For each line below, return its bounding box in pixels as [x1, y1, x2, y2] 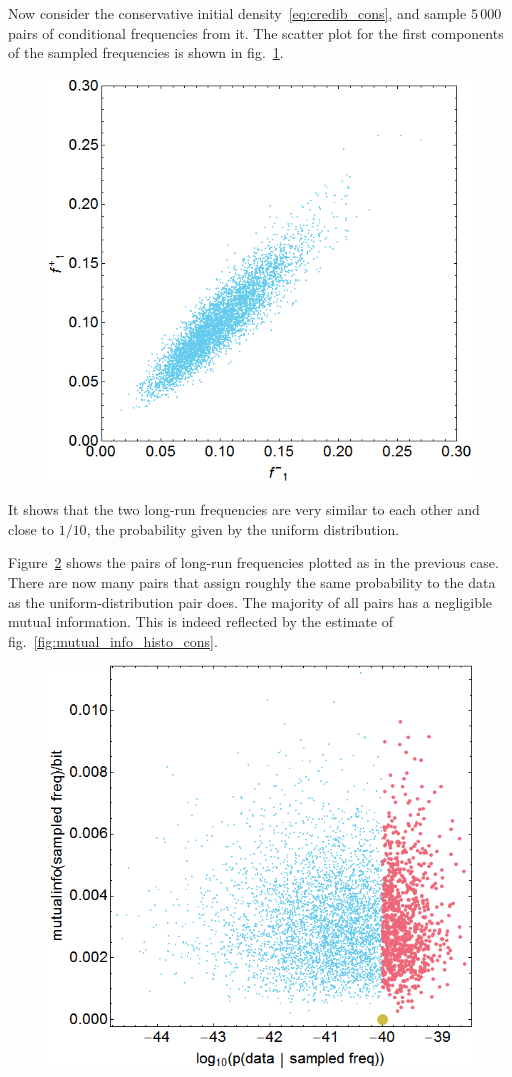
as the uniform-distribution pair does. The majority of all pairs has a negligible [8, 591, 493, 612]
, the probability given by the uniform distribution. [86, 518, 400, 539]
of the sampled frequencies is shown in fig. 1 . [8, 42, 284, 63]
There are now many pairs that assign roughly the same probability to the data [8, 571, 496, 592]
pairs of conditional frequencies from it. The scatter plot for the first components [8, 22, 504, 43]
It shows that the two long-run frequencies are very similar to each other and [8, 499, 480, 520]
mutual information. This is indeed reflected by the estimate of [8, 611, 393, 632]
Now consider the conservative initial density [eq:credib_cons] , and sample [8, 3, 467, 23]
